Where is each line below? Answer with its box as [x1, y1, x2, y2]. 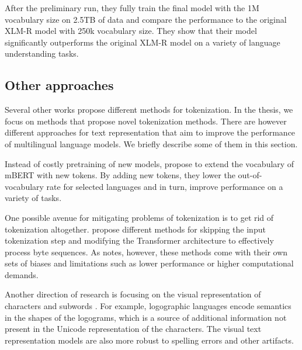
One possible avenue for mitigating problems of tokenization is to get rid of [5, 211, 274, 223]
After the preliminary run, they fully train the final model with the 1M [5, 2, 259, 13]
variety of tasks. [5, 192, 62, 204]
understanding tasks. [5, 47, 79, 60]
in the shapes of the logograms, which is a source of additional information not [5, 311, 287, 323]
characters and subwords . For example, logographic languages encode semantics [5, 300, 291, 312]
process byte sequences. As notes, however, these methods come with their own [5, 245, 288, 258]
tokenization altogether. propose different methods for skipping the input [5, 223, 266, 235]
